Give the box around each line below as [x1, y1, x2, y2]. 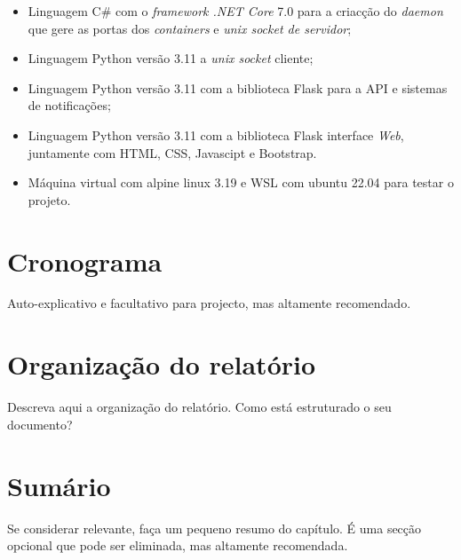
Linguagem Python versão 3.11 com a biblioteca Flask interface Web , [28, 125, 404, 144]
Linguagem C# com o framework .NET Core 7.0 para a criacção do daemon [28, 2, 443, 20]
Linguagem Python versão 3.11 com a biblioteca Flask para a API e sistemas [28, 78, 448, 97]
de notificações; [28, 96, 111, 114]
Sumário [7, 467, 111, 503]
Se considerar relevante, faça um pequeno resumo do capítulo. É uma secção [7, 518, 422, 537]
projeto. [28, 190, 71, 209]
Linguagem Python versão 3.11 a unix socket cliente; [28, 49, 314, 67]
